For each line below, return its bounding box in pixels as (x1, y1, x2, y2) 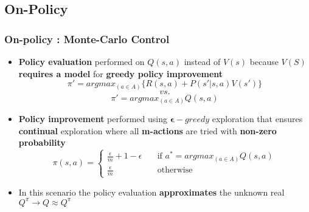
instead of (184, 55, 221, 67)
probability (18, 136, 66, 149)
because (249, 55, 279, 67)
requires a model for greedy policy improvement (18, 67, 223, 80)
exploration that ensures (212, 112, 303, 125)
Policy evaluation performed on (18, 55, 145, 67)
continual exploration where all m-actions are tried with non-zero (18, 124, 277, 137)
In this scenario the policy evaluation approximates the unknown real (18, 185, 285, 198)
